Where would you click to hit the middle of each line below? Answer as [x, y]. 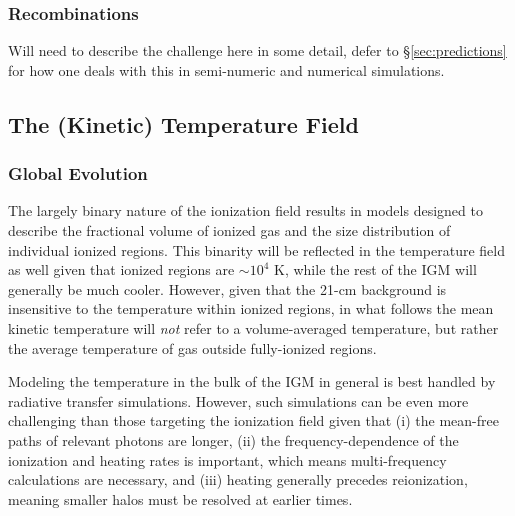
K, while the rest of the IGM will [375, 269]
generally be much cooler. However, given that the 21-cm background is [227, 288]
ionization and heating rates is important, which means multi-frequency [227, 459]
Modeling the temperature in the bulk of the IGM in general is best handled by [252, 381]
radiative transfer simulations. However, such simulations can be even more [238, 400]
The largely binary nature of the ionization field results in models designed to [245, 210]
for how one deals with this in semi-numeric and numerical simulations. [226, 69]
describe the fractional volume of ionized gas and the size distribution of [229, 230]
